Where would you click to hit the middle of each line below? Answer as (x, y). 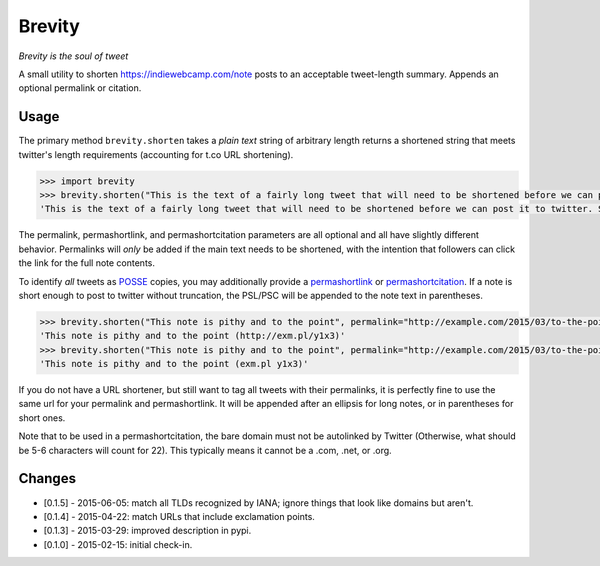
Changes (47, 478)
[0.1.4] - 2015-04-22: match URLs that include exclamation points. (179, 516)
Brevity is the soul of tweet (73, 56)
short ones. (42, 417)
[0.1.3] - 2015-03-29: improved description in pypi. (147, 531)
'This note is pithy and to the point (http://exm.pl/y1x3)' (192, 336)
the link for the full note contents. (86, 263)
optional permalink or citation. (80, 88)
